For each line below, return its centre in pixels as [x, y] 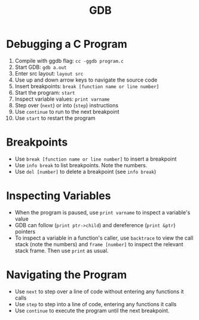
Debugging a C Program [67, 44]
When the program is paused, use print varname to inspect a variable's [102, 212]
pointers [25, 231]
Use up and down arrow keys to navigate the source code [86, 80]
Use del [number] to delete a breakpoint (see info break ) [85, 171]
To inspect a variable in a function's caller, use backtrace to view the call [104, 238]
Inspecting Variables [59, 196]
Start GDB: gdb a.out [41, 67]
